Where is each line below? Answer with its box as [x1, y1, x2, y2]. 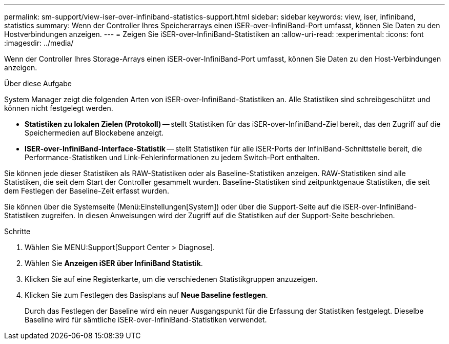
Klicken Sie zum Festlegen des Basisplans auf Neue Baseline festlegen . [25, 291, 268, 299]
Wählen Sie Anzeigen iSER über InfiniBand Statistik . [25, 259, 203, 267]
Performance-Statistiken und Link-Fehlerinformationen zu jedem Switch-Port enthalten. [25, 153, 320, 162]
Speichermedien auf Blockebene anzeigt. [25, 128, 164, 137]
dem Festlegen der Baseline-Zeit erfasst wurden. [4, 186, 169, 195]
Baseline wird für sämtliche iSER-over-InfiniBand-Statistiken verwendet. [25, 315, 267, 324]
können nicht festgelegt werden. [4, 104, 113, 112]
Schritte [4, 227, 31, 236]
